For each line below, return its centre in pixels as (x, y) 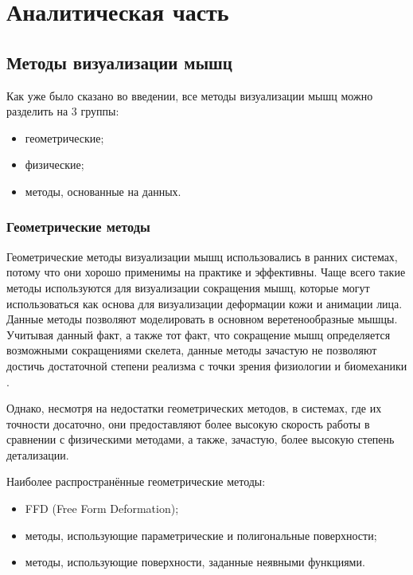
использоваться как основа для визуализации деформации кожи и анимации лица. (205, 303)
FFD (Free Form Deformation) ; (102, 509)
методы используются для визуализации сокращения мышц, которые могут (188, 287)
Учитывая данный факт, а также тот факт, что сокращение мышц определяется (199, 334)
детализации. (38, 454)
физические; (55, 164)
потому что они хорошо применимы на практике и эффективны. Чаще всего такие (206, 272)
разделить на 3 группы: (63, 111)
